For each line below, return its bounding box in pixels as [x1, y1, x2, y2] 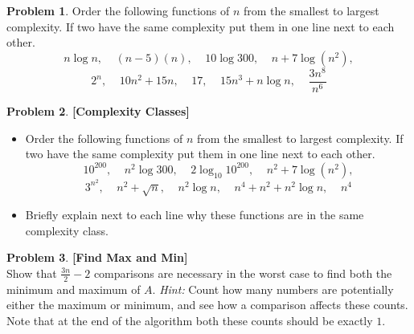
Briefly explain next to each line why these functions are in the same [25, 206, 364, 223]
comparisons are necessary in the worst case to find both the [93, 264, 392, 281]
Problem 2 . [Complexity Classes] [6, 102, 190, 119]
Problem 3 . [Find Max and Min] [6, 249, 188, 266]
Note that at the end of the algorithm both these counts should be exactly [6, 312, 373, 328]
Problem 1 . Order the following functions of [6, 2, 230, 18]
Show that [6, 264, 57, 281]
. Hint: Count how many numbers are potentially [152, 280, 394, 297]
